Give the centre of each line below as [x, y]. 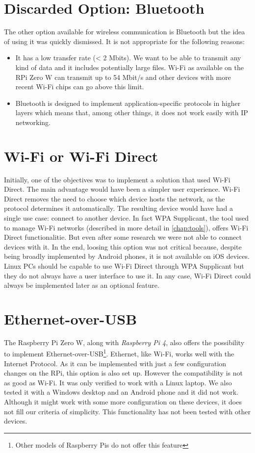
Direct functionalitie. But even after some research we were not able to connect [123, 237]
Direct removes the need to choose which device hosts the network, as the [115, 198]
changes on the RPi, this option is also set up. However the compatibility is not [123, 373]
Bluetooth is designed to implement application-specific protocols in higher [128, 103]
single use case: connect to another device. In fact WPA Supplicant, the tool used [127, 217]
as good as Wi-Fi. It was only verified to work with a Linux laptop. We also [118, 382]
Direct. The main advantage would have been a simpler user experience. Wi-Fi [122, 189]
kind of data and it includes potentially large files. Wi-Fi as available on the [130, 67]
